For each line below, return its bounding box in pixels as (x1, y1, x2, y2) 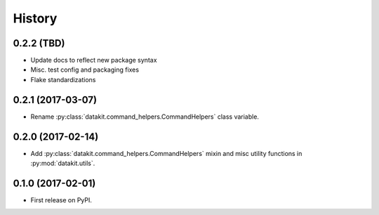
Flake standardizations (30, 75, 96, 84)
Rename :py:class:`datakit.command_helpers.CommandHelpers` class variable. (30, 112, 260, 121)
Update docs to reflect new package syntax (30, 56, 157, 65)
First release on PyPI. (30, 195, 93, 204)
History (13, 11, 58, 26)
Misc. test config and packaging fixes (30, 65, 140, 74)
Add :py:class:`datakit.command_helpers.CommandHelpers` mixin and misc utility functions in (30, 149, 302, 157)
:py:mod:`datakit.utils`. (30, 159, 95, 168)
